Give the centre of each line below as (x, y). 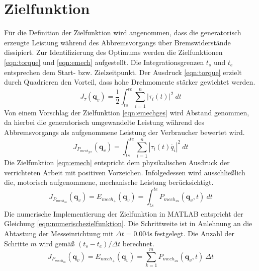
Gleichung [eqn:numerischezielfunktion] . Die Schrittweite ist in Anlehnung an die (128, 223)
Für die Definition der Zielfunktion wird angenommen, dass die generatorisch (123, 32)
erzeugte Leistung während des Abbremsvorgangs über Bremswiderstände (117, 42)
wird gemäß (57, 243)
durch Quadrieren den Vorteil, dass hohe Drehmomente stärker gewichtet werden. (130, 82)
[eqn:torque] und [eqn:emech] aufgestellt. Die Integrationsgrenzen (104, 62)
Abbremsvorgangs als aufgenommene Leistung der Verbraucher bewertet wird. (124, 132)
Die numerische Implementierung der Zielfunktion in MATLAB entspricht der (124, 213)
